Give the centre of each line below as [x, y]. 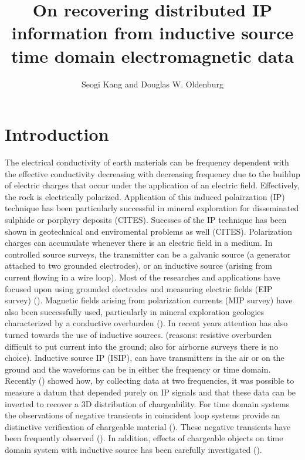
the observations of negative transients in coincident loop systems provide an [143, 415]
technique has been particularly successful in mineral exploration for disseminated [152, 208]
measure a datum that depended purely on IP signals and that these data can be [150, 392]
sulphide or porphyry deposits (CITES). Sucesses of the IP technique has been [146, 219]
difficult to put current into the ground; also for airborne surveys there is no [142, 346]
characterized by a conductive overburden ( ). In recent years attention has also [146, 323]
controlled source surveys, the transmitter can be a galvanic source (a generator [148, 254]
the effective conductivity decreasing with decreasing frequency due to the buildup [152, 173]
